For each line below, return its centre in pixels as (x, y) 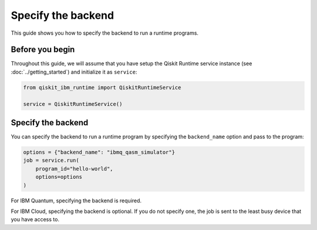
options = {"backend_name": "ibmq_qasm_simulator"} (99, 152)
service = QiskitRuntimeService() (73, 104)
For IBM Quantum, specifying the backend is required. (76, 201)
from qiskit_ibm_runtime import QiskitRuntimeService (102, 87)
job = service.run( (51, 161)
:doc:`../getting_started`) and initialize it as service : (74, 72)
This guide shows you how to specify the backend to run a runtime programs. (105, 33)
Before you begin (43, 50)
